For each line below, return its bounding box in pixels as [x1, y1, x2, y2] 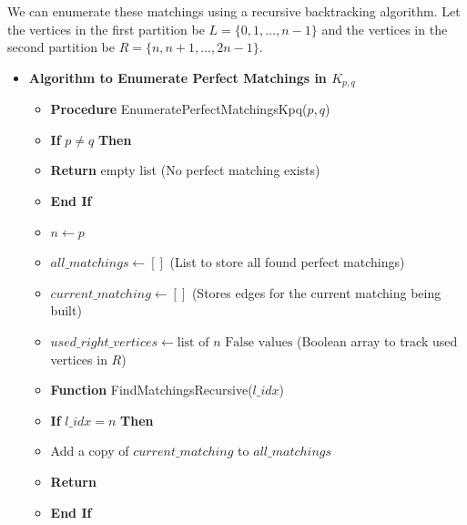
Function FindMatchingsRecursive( [50, 380, 253, 399]
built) [50, 301, 82, 320]
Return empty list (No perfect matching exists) [50, 160, 320, 180]
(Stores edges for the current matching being [191, 283, 442, 302]
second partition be [7, 37, 115, 57]
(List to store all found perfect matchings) [169, 252, 405, 272]
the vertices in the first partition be [7, 19, 205, 38]
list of [177, 335, 209, 349]
